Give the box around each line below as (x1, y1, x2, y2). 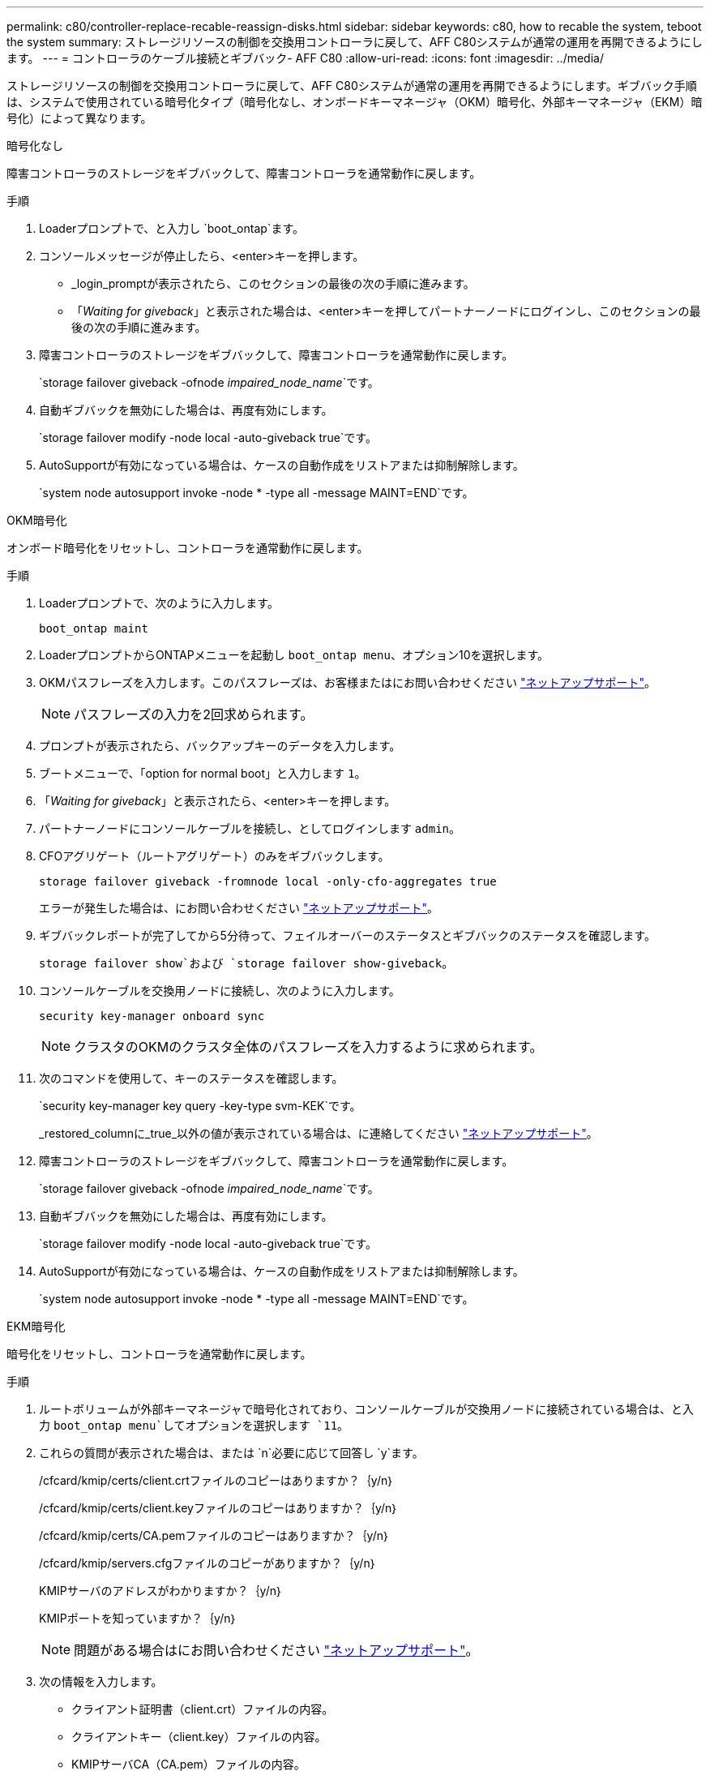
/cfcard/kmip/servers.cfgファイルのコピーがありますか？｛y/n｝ (39, 1556, 378, 1570)
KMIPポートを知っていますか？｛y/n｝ (39, 1611, 237, 1625)
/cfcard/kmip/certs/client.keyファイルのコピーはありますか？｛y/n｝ (39, 1501, 399, 1515)
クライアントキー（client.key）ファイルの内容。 (71, 1730, 327, 1743)
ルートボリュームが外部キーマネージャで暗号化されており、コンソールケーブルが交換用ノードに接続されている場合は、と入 (39, 1402, 694, 1416)
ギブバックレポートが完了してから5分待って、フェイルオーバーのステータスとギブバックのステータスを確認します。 (39, 928, 656, 942)
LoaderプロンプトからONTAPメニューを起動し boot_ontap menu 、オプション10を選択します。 (39, 648, 550, 662)
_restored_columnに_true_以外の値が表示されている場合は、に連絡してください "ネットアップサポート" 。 (39, 1126, 598, 1140)
